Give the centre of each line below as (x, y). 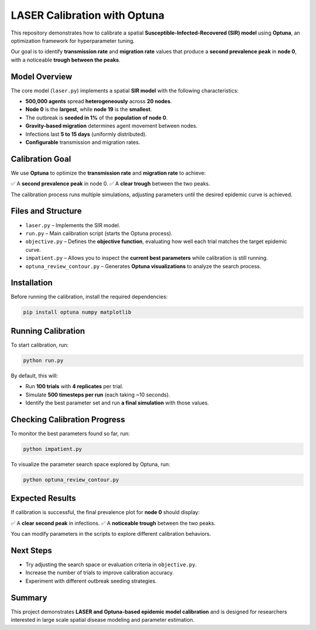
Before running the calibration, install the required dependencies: (89, 297)
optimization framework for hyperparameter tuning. (73, 40)
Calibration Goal (41, 159)
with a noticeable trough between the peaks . (66, 60)
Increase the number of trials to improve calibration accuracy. (100, 573)
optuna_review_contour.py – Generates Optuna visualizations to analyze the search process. (143, 266)
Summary (29, 598)
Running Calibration (48, 331)
